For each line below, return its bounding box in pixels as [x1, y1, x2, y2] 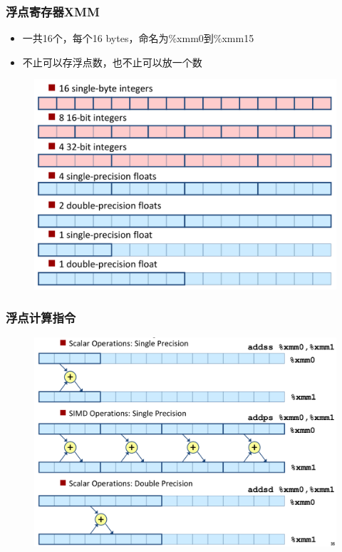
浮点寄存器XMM [6, 2, 100, 20]
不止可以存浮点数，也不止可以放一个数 [22, 54, 202, 69]
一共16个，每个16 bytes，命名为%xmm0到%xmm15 [22, 31, 254, 46]
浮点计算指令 [6, 308, 76, 326]
